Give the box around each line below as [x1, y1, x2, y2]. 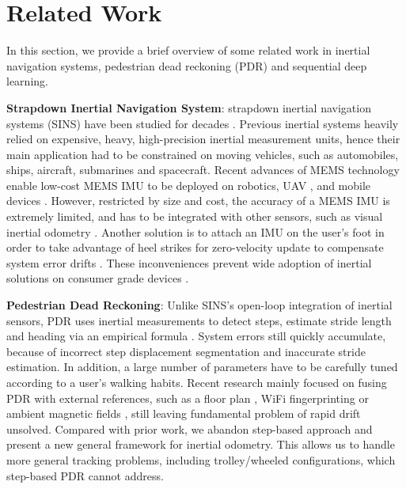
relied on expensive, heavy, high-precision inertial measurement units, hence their [6, 131, 400, 147]
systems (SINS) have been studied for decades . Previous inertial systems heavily [6, 115, 399, 131]
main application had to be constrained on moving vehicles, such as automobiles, [6, 146, 399, 162]
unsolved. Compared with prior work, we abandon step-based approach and [6, 420, 373, 437]
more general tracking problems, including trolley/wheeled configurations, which [6, 451, 396, 468]
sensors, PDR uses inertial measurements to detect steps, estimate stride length [6, 312, 392, 328]
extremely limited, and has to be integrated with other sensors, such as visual [6, 208, 383, 225]
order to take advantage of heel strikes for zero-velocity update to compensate [6, 239, 384, 256]
